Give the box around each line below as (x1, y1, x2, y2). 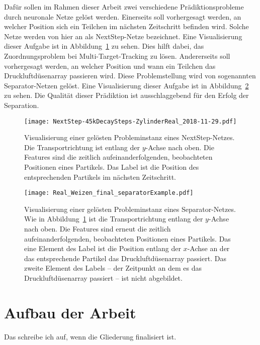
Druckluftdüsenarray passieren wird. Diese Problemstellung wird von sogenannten (4, 70, 256, 81)
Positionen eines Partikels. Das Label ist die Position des (24, 161, 199, 172)
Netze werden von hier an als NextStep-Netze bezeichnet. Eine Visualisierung (4, 31, 242, 41)
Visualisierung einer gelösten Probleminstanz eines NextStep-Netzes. (24, 132, 235, 143)
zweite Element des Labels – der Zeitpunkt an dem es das (24, 263, 202, 273)
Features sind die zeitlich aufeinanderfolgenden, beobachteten (24, 152, 213, 162)
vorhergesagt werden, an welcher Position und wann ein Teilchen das (4, 60, 216, 71)
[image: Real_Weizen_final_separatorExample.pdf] (24, 189, 194, 197)
